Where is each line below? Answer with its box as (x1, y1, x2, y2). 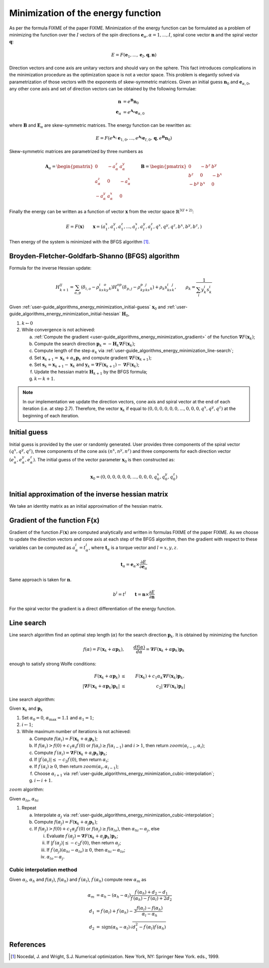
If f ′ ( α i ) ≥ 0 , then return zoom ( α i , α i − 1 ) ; (34, 763, 119, 771)
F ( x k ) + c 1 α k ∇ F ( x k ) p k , (135, 673, 184, 680)
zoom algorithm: (9, 786, 44, 792)
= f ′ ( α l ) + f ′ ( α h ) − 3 (96, 908, 137, 915)
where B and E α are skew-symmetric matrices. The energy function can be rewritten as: (9, 122, 192, 129)
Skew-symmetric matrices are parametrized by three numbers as (9, 148, 143, 154)
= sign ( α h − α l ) (96, 924, 130, 931)
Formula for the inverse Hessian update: (9, 265, 92, 271)
